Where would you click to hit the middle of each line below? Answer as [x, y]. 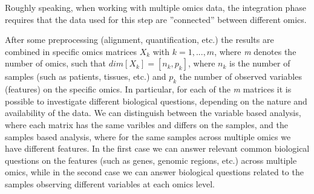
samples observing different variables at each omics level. [110, 183]
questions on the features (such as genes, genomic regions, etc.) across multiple [151, 160]
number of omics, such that [56, 63]
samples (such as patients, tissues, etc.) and [86, 76]
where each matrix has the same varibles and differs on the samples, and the [147, 124]
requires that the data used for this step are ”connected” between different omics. [156, 19]
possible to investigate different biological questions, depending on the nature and [156, 101]
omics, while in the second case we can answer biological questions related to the [154, 172]
